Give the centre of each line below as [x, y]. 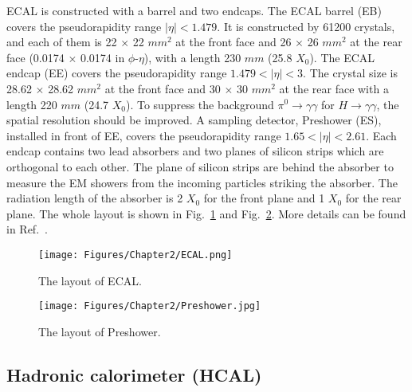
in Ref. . [27, 229]
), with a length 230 [192, 57]
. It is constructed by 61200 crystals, [306, 26]
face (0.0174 [35, 57]
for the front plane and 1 [264, 198]
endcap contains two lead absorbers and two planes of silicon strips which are [195, 151]
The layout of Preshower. [100, 331]
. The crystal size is [350, 73]
